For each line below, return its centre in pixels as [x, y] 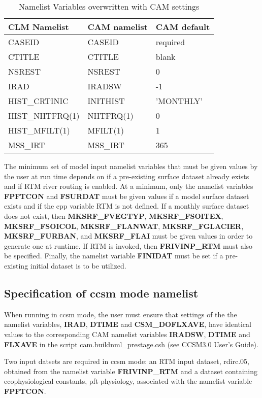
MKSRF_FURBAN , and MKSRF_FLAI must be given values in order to [128, 236]
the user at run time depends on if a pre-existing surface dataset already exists [127, 176]
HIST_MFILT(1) [39, 130]
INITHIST [106, 101]
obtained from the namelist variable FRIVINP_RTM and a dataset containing [131, 371]
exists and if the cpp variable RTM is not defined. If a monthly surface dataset [127, 206]
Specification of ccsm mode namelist [101, 293]
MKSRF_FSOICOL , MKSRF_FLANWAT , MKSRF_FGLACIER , [124, 226]
